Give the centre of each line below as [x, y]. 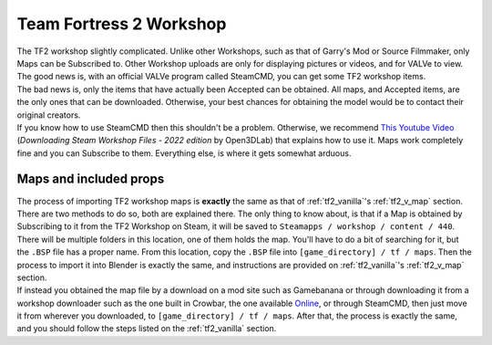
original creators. [49, 115]
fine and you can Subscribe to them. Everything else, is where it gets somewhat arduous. [184, 153]
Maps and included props [91, 179]
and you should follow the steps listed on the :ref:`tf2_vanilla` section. [147, 329]
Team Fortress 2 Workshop [122, 24]
